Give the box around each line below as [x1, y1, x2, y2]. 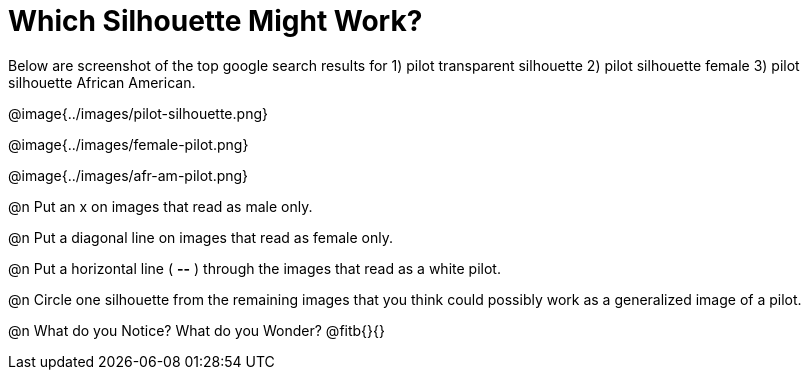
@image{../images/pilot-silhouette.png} [8, 104, 268, 122]
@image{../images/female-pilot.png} [8, 135, 249, 153]
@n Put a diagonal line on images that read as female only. [8, 228, 393, 246]
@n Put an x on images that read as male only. [8, 197, 313, 215]
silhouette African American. [8, 73, 196, 91]
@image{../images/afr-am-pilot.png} [8, 166, 249, 184]
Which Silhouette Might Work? [8, 4, 423, 38]
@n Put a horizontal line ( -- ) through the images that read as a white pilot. [8, 259, 501, 277]
